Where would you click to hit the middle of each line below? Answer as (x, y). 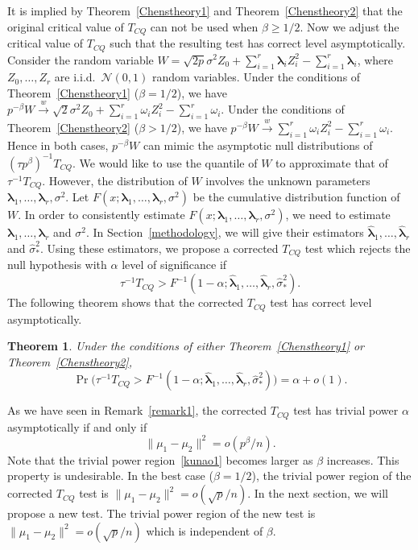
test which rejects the (358, 248)
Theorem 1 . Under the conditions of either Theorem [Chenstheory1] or (186, 346)
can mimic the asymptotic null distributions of (258, 145)
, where (375, 59)
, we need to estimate (338, 215)
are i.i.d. (75, 77)
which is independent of (205, 530)
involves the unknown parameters (288, 180)
